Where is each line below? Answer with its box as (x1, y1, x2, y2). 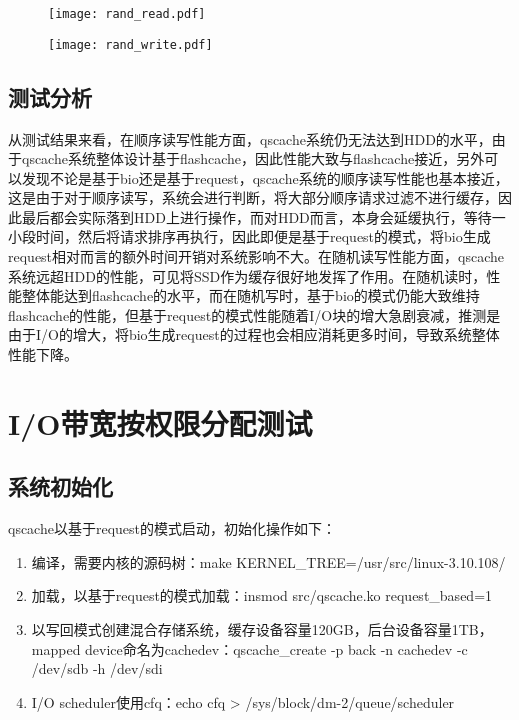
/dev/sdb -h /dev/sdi (31, 658, 163, 679)
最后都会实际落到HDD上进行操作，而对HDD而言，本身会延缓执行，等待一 (21, 206, 506, 227)
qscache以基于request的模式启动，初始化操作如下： (8, 518, 337, 539)
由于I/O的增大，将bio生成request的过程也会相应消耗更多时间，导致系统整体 (8, 324, 500, 345)
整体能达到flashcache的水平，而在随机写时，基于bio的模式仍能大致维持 (21, 285, 480, 306)
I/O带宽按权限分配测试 (8, 402, 313, 443)
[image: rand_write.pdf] (48, 37, 213, 52)
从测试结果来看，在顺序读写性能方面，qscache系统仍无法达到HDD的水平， (8, 128, 492, 149)
